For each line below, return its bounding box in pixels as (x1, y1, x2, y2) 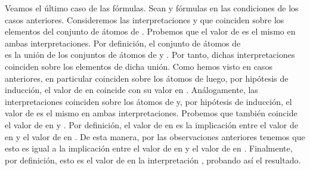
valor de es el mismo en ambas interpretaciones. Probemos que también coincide (5, 107, 297, 119)
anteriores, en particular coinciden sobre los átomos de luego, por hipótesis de (5, 72, 289, 84)
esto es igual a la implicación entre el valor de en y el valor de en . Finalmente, (5, 142, 293, 154)
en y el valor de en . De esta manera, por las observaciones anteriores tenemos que (5, 130, 305, 143)
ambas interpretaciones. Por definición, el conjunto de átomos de (5, 36, 241, 49)
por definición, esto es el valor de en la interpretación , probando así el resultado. (5, 153, 301, 166)
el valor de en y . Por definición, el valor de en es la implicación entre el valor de (5, 118, 298, 131)
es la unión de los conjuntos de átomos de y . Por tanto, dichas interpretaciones (5, 48, 295, 61)
